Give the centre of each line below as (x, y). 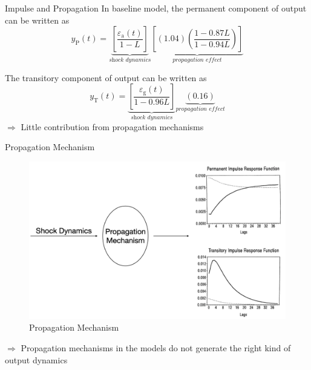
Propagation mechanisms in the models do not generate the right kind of (156, 348)
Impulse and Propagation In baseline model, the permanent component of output (156, 8)
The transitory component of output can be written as (106, 77)
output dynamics (36, 359)
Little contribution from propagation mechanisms (112, 126)
